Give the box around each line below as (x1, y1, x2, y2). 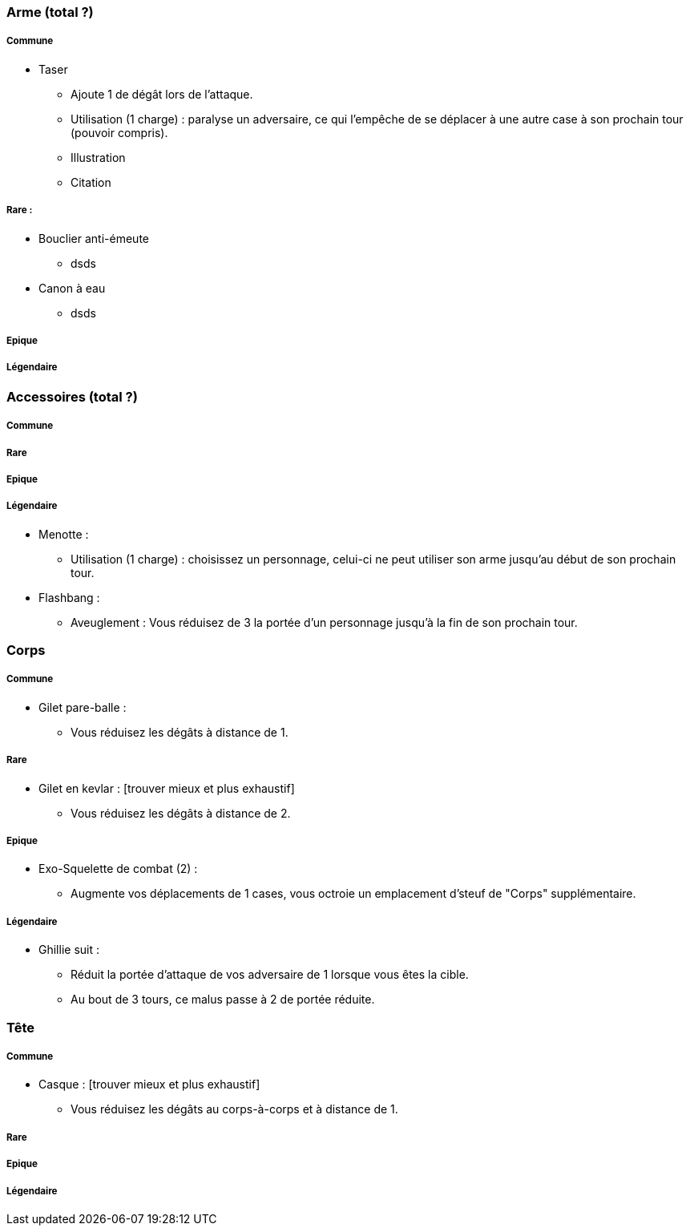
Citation (71, 175, 111, 189)
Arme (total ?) (6, 4, 94, 20)
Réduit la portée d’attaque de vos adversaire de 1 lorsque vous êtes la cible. (71, 967, 469, 982)
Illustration (71, 150, 126, 164)
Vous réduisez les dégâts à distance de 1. (71, 725, 289, 739)
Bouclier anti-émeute (38, 231, 149, 245)
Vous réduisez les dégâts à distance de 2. (71, 806, 291, 820)
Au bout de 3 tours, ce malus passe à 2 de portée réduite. (71, 992, 375, 1007)
